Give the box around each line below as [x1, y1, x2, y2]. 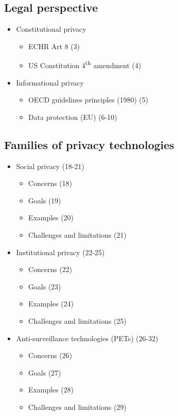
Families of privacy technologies [4, 136, 174, 152]
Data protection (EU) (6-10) [28, 111, 117, 122]
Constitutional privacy [16, 24, 86, 34]
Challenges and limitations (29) [28, 401, 126, 412]
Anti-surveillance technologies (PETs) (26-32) [16, 332, 159, 343]
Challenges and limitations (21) [28, 230, 126, 240]
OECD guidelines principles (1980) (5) [28, 94, 148, 105]
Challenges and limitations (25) [28, 315, 126, 326]
